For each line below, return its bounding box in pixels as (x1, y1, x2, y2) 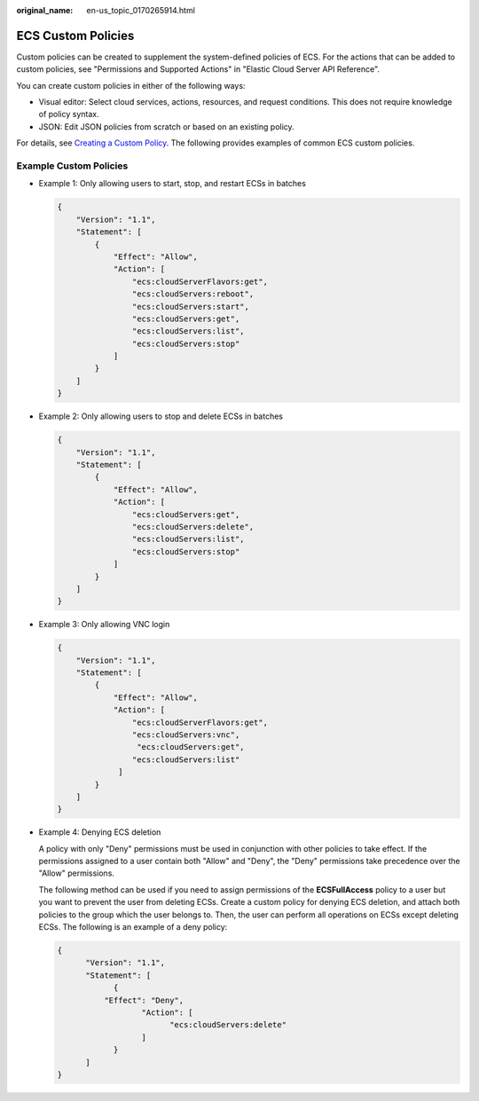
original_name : (16, 5, 74, 15)
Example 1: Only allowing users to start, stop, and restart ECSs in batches (38, 178, 306, 189)
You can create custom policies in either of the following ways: (16, 80, 246, 90)
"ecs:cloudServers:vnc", (131, 729, 240, 740)
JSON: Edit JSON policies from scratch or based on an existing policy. (38, 121, 294, 132)
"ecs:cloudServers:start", (131, 302, 250, 311)
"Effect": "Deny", (103, 995, 185, 1005)
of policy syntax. (38, 109, 99, 120)
